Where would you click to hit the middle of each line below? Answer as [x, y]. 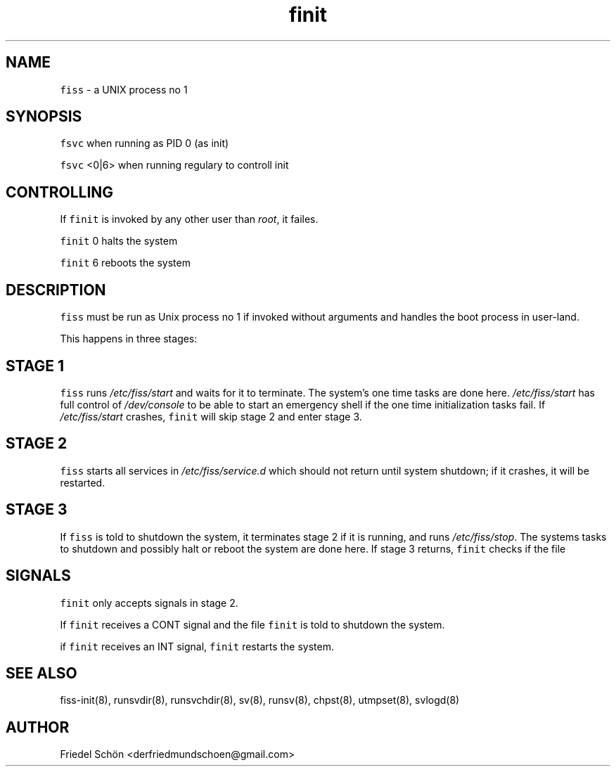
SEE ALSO [41, 673]
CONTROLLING [60, 192]
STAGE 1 [35, 366]
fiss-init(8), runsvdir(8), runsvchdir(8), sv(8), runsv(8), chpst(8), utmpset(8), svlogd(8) [260, 700]
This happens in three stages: [129, 339]
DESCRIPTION [56, 290]
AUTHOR [38, 727]
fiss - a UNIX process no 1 [124, 89]
